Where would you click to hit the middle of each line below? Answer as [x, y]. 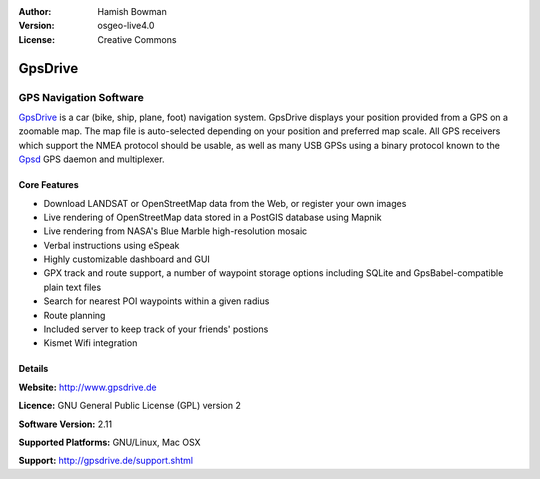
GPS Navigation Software [81, 97]
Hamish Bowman [132, 11]
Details [33, 369]
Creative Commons [137, 39]
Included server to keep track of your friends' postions [156, 329]
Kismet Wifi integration [90, 343]
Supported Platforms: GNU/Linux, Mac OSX [109, 442]
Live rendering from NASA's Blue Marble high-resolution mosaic [175, 231]
